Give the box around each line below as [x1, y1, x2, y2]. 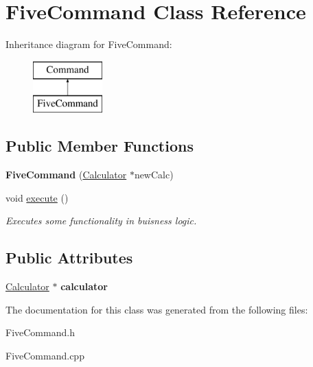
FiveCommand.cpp [5, 348, 84, 362]
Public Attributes [5, 247, 133, 268]
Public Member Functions [5, 135, 194, 156]
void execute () [5, 190, 69, 204]
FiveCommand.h [5, 325, 75, 340]
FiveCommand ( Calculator [5, 167, 127, 182]
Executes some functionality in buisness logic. [5, 213, 197, 228]
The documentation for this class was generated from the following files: [5, 302, 308, 316]
